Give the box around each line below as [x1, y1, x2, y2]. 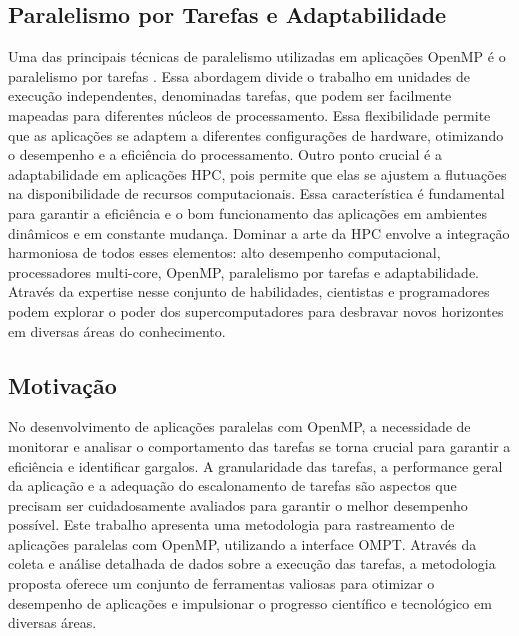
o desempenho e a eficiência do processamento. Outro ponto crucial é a [8, 144, 442, 165]
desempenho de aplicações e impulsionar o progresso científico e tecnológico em [8, 592, 492, 613]
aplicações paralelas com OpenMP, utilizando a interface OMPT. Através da [8, 533, 477, 554]
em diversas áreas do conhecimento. [8, 320, 226, 341]
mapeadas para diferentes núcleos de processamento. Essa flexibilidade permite [8, 104, 491, 125]
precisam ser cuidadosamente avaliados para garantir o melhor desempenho [8, 494, 468, 515]
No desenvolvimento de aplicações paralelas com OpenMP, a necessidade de [8, 416, 471, 437]
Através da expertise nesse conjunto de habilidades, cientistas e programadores [8, 281, 490, 302]
